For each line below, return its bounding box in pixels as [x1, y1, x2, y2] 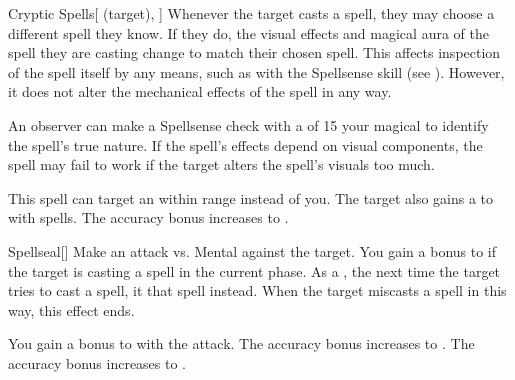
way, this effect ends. [8, 299, 135, 320]
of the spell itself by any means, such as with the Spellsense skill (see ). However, [8, 61, 505, 82]
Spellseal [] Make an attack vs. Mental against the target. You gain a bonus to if [8, 240, 497, 261]
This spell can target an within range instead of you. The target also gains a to [8, 187, 494, 208]
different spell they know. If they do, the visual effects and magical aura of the [8, 22, 489, 43]
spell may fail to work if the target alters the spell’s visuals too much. [8, 154, 435, 175]
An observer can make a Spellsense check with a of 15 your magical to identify [8, 114, 489, 135]
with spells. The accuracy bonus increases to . [8, 207, 289, 228]
